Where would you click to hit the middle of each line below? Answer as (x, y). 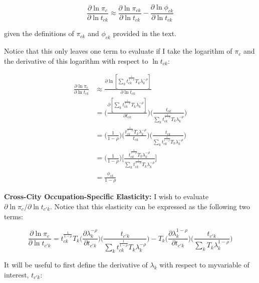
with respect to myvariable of (204, 265)
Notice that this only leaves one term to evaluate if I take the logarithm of (118, 51)
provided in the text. (145, 33)
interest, (17, 274)
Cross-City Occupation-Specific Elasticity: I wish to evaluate (106, 196)
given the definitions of (39, 33)
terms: (14, 216)
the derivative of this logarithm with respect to (76, 60)
